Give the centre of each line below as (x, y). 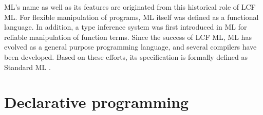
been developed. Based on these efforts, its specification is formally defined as (126, 56)
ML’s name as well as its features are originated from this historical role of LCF (130, 7)
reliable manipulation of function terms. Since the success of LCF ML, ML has (128, 37)
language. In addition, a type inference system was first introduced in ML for (126, 27)
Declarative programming (97, 102)
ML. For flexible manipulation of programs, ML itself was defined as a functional (131, 17)
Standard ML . (27, 67)
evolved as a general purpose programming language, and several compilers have (130, 47)
